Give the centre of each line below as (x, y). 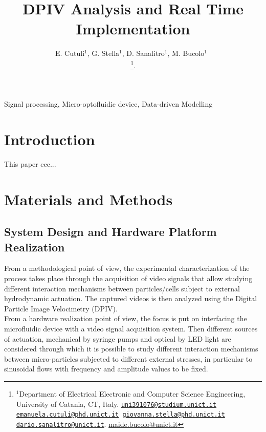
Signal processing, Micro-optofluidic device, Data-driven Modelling (108, 104)
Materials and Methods (88, 199)
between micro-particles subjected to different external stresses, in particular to (128, 358)
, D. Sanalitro (143, 53)
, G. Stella (103, 53)
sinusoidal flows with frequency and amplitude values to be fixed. (106, 369)
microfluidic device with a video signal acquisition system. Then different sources (131, 328)
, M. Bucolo (186, 53)
